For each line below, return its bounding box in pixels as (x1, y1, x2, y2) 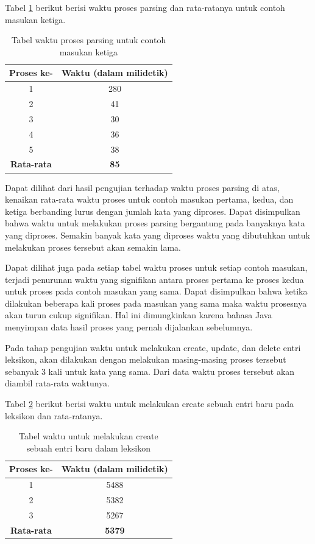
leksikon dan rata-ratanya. (5, 409, 103, 422)
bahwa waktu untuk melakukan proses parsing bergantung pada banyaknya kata (5, 217, 305, 229)
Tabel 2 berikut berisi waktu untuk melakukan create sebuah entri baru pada (5, 397, 294, 410)
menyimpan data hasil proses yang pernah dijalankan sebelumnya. (5, 321, 253, 333)
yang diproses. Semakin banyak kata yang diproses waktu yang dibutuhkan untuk (5, 228, 310, 241)
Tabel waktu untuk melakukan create (19, 430, 158, 442)
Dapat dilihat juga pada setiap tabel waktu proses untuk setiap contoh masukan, (5, 261, 308, 274)
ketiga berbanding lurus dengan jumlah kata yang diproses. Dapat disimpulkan (5, 204, 300, 217)
